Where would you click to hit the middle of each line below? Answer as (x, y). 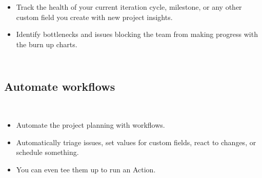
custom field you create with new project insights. (94, 17)
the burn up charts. (47, 44)
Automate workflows (60, 86)
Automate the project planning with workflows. (90, 125)
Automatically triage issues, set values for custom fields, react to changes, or (136, 142)
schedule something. (47, 152)
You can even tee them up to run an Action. (86, 169)
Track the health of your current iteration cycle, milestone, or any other (129, 6)
